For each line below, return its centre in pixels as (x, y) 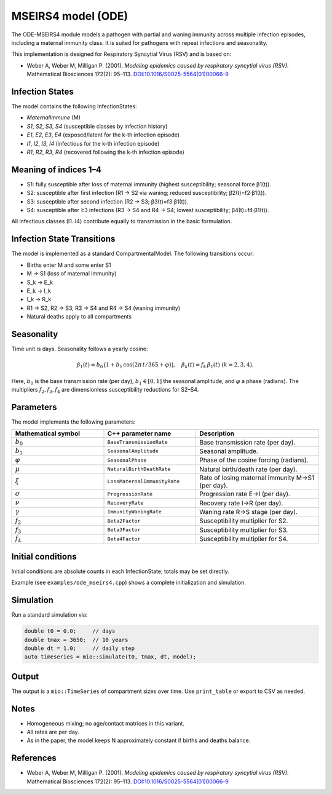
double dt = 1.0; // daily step (80, 648)
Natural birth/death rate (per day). (248, 469)
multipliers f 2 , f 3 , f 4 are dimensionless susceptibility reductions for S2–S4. (105, 390)
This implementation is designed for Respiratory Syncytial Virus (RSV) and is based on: (121, 54)
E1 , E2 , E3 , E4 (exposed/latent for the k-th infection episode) (103, 135)
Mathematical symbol (47, 433)
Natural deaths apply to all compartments (79, 317)
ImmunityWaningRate (135, 512)
